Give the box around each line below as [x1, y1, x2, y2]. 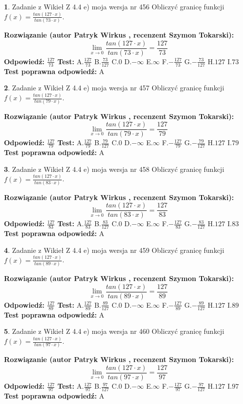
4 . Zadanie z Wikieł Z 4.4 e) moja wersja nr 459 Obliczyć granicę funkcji [4, 244, 224, 255]
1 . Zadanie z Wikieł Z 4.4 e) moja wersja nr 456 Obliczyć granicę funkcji [4, 1, 224, 11]
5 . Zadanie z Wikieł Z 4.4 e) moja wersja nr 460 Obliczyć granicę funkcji [4, 326, 224, 336]
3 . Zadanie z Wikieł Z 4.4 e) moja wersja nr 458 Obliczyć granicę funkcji [4, 163, 224, 174]
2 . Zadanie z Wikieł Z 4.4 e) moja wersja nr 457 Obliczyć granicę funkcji [4, 82, 224, 93]
